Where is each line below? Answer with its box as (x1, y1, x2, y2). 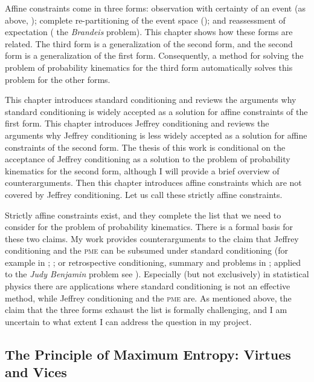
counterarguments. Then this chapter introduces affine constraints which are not (5, 176, 302, 189)
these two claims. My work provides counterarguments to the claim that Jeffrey (5, 232, 299, 245)
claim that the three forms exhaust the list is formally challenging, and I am (5, 303, 287, 316)
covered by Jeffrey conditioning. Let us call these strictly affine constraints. (5, 188, 283, 200)
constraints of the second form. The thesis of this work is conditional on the (5, 140, 286, 153)
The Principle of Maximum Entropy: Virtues (5, 344, 291, 363)
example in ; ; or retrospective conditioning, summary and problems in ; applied (5, 255, 301, 268)
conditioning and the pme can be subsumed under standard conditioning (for (5, 244, 288, 257)
